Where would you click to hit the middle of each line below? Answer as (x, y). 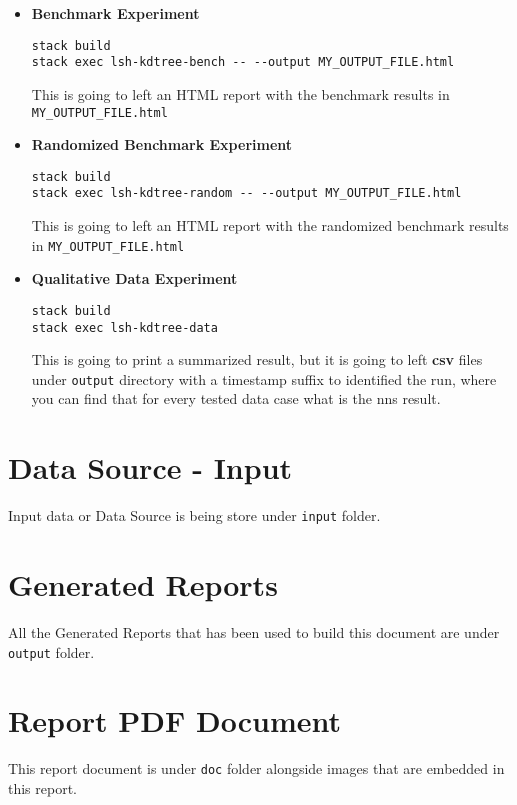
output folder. (51, 651)
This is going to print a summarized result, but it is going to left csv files (257, 359)
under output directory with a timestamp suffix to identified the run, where (264, 378)
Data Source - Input (150, 467)
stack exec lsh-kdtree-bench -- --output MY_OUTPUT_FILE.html (243, 62)
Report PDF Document (175, 720)
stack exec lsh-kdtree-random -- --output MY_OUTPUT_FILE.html (246, 193)
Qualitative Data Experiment (134, 278)
